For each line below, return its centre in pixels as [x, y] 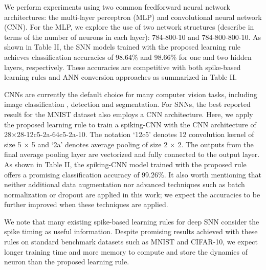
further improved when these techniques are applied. [86, 204]
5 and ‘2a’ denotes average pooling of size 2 [99, 144]
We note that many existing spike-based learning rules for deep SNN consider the [132, 221]
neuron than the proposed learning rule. [67, 262]
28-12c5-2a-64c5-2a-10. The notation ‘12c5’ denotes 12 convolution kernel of [135, 134]
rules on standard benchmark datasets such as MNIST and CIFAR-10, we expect [131, 242]
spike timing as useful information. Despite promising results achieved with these [131, 231]
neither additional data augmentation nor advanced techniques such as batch [125, 184]
